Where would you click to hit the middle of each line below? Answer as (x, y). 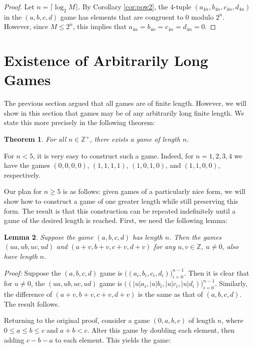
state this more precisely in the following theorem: (80, 122)
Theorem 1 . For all (35, 139)
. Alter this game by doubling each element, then (161, 330)
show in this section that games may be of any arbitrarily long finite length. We (124, 112)
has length (147, 237)
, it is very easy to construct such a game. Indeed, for (113, 155)
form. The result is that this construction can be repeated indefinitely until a (120, 210)
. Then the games (195, 237)
